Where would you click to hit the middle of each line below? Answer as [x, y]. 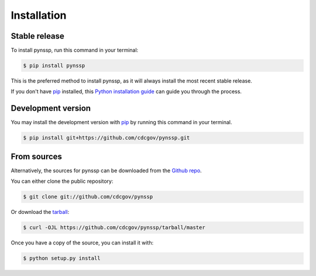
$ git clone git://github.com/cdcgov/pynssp [88, 197]
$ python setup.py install [62, 258]
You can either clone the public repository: [62, 181]
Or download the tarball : [40, 212]
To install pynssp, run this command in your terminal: [75, 50]
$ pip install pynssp [54, 66]
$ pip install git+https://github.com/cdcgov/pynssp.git [107, 138]
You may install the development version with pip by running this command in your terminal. [121, 122]
